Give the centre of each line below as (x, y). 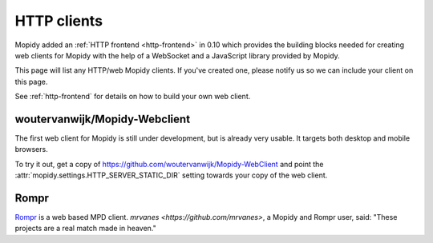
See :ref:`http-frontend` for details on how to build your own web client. (133, 97)
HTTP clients (59, 21)
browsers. (31, 149)
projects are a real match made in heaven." (85, 229)
